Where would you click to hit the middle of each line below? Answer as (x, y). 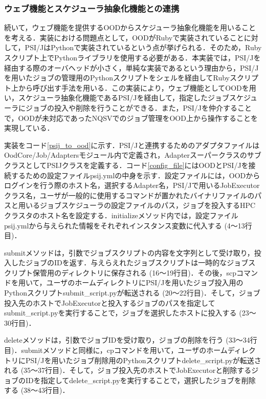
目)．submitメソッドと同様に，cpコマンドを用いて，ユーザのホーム (116, 350)
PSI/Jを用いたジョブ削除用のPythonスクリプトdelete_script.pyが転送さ (143, 360)
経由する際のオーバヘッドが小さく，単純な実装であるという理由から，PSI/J (131, 67)
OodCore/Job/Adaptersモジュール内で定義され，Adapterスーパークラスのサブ (133, 155)
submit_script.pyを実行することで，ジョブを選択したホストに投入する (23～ (130, 313)
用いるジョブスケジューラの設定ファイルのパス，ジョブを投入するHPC (137, 205)
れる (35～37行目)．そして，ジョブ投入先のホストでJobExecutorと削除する (128, 370)
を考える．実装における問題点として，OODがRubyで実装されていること (124, 37)
